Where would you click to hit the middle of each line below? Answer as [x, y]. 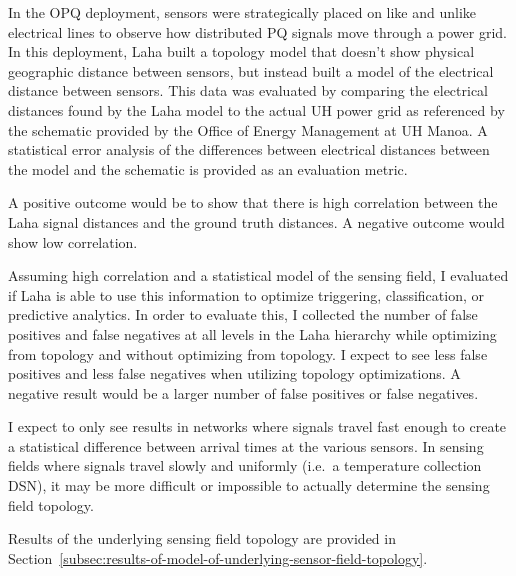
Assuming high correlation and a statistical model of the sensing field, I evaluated [258, 275]
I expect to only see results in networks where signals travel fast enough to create [257, 426]
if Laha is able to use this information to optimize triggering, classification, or [246, 294]
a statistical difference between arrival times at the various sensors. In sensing [246, 445]
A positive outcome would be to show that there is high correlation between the [253, 202]
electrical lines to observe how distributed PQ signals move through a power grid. [257, 31]
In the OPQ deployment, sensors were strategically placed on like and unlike [242, 12]
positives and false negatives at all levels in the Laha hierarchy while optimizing [252, 333]
